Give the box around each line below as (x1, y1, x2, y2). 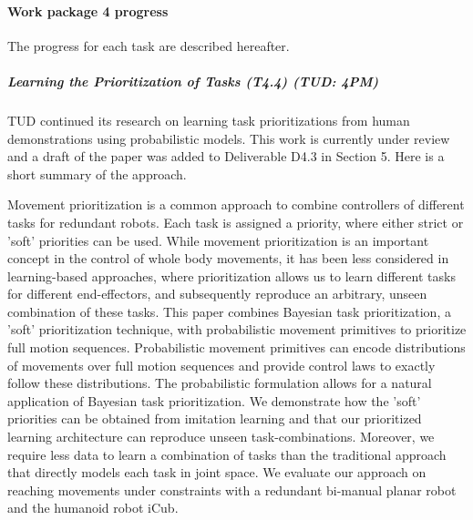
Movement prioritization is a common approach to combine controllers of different (7, 195, 465, 214)
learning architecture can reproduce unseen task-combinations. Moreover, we (7, 427, 435, 446)
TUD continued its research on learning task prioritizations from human (7, 110, 410, 129)
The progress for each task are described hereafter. (7, 36, 290, 55)
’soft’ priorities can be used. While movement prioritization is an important (7, 230, 429, 250)
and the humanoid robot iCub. (7, 498, 179, 517)
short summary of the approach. (7, 164, 187, 183)
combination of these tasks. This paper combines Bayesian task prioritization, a (7, 301, 451, 321)
